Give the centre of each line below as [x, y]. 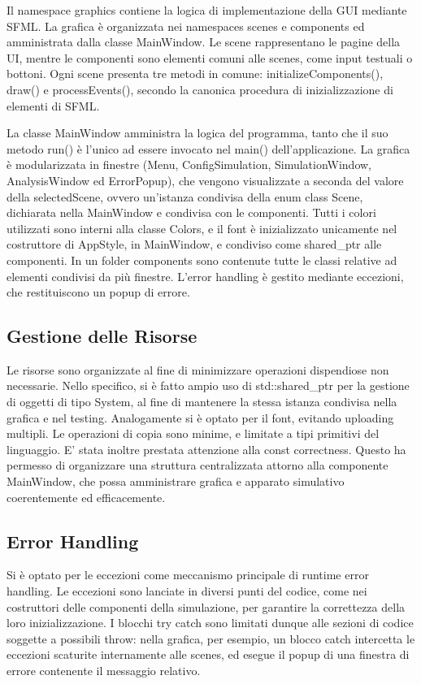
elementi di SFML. [53, 105]
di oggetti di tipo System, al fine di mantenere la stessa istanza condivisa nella [202, 402]
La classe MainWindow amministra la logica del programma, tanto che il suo [197, 133]
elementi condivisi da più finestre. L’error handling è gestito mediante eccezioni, [205, 276]
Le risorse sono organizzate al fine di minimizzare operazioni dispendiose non [198, 369]
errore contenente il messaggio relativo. [104, 670]
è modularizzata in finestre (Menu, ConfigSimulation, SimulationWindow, [189, 165]
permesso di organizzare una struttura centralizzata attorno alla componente [197, 465]
